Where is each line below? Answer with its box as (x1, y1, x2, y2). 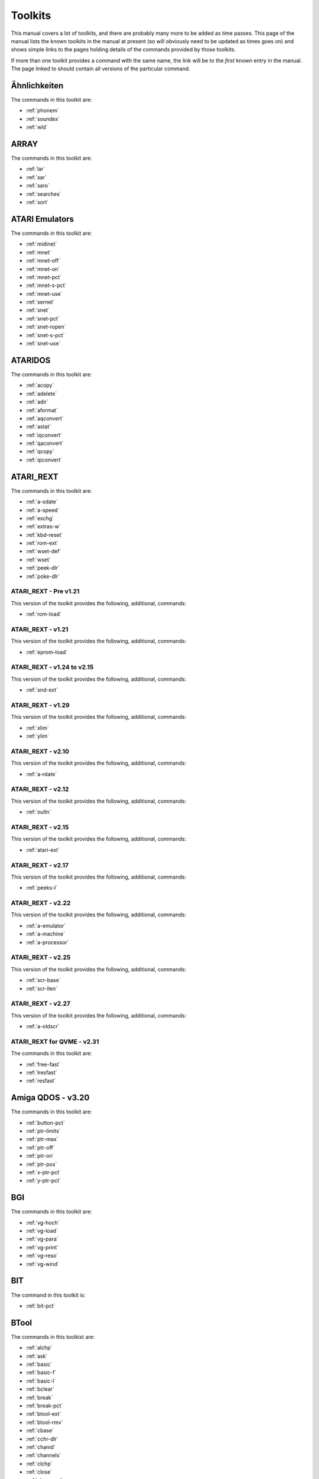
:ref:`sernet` (25, 299, 55, 306)
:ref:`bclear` (25, 1386, 54, 1393)
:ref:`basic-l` (25, 1377, 56, 1384)
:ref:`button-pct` (25, 1119, 65, 1126)
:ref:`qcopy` (25, 448, 54, 455)
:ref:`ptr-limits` (25, 1128, 61, 1135)
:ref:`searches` (25, 190, 61, 198)
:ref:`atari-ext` (25, 846, 60, 853)
